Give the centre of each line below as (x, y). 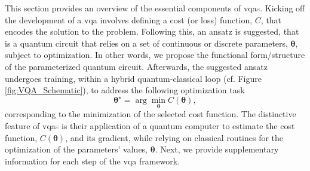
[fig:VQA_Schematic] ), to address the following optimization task (125, 90)
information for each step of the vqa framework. (93, 161)
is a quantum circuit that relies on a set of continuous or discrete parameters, (146, 43)
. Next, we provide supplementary (217, 149)
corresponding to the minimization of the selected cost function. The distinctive (151, 114)
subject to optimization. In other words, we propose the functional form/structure (155, 55)
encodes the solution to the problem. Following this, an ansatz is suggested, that (152, 31)
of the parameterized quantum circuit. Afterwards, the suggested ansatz (136, 66)
